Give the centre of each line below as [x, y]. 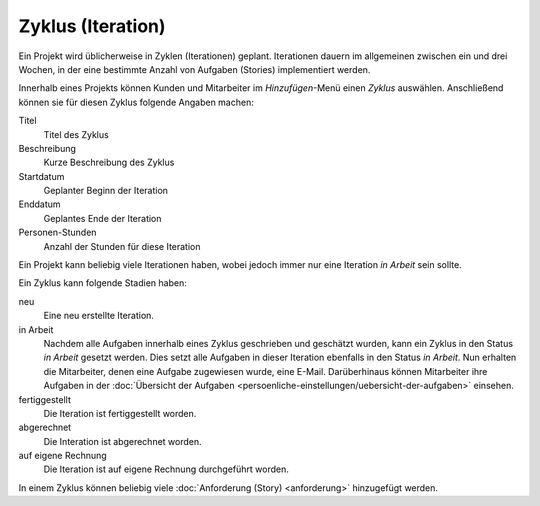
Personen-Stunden [57, 232]
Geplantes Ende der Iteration [102, 218]
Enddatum [39, 204]
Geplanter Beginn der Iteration [106, 191]
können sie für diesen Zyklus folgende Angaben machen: [136, 102]
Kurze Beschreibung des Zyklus [109, 162]
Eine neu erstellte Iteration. [99, 316]
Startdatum [41, 176]
